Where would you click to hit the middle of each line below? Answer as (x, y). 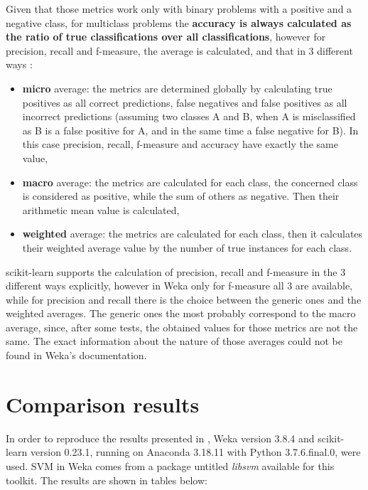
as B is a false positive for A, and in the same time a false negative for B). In (190, 130)
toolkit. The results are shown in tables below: (107, 480)
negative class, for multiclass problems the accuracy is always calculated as (179, 22)
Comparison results (103, 404)
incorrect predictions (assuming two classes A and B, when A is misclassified (189, 116)
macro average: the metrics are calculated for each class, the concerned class (190, 182)
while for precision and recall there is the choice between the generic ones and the (184, 299)
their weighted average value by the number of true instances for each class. (187, 247)
